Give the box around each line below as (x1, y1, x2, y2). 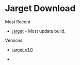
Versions (5, 37, 23, 43)
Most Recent (5, 19, 31, 25)
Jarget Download (5, 3, 76, 14)
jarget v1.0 (12, 47, 33, 52)
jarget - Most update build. (12, 28, 65, 34)
